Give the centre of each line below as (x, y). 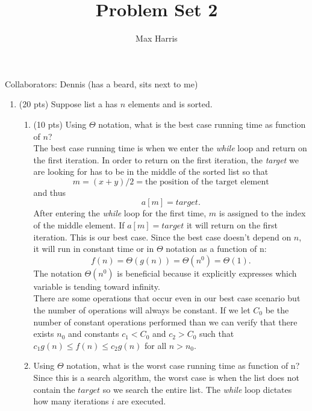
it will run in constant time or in (94, 249)
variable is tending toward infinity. (97, 286)
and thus (49, 192)
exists (44, 334)
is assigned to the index (262, 213)
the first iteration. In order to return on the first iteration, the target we (166, 159)
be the (277, 310)
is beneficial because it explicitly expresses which (207, 273)
